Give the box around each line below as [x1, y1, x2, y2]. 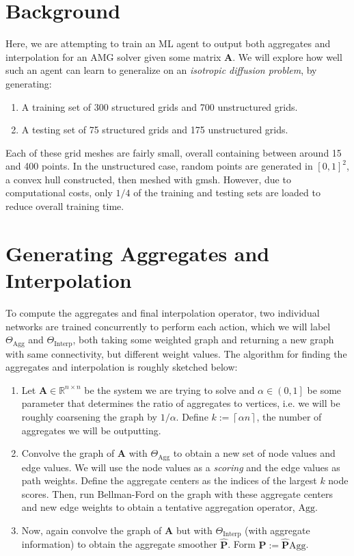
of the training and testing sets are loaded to [133, 185, 321, 200]
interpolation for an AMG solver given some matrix [5, 49, 221, 64]
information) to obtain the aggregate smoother [21, 537, 217, 551]
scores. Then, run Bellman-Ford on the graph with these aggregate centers [21, 486, 333, 501]
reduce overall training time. [5, 199, 124, 213]
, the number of [256, 409, 322, 423]
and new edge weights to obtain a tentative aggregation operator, [21, 500, 295, 514]
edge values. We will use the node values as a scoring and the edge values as [21, 460, 340, 474]
